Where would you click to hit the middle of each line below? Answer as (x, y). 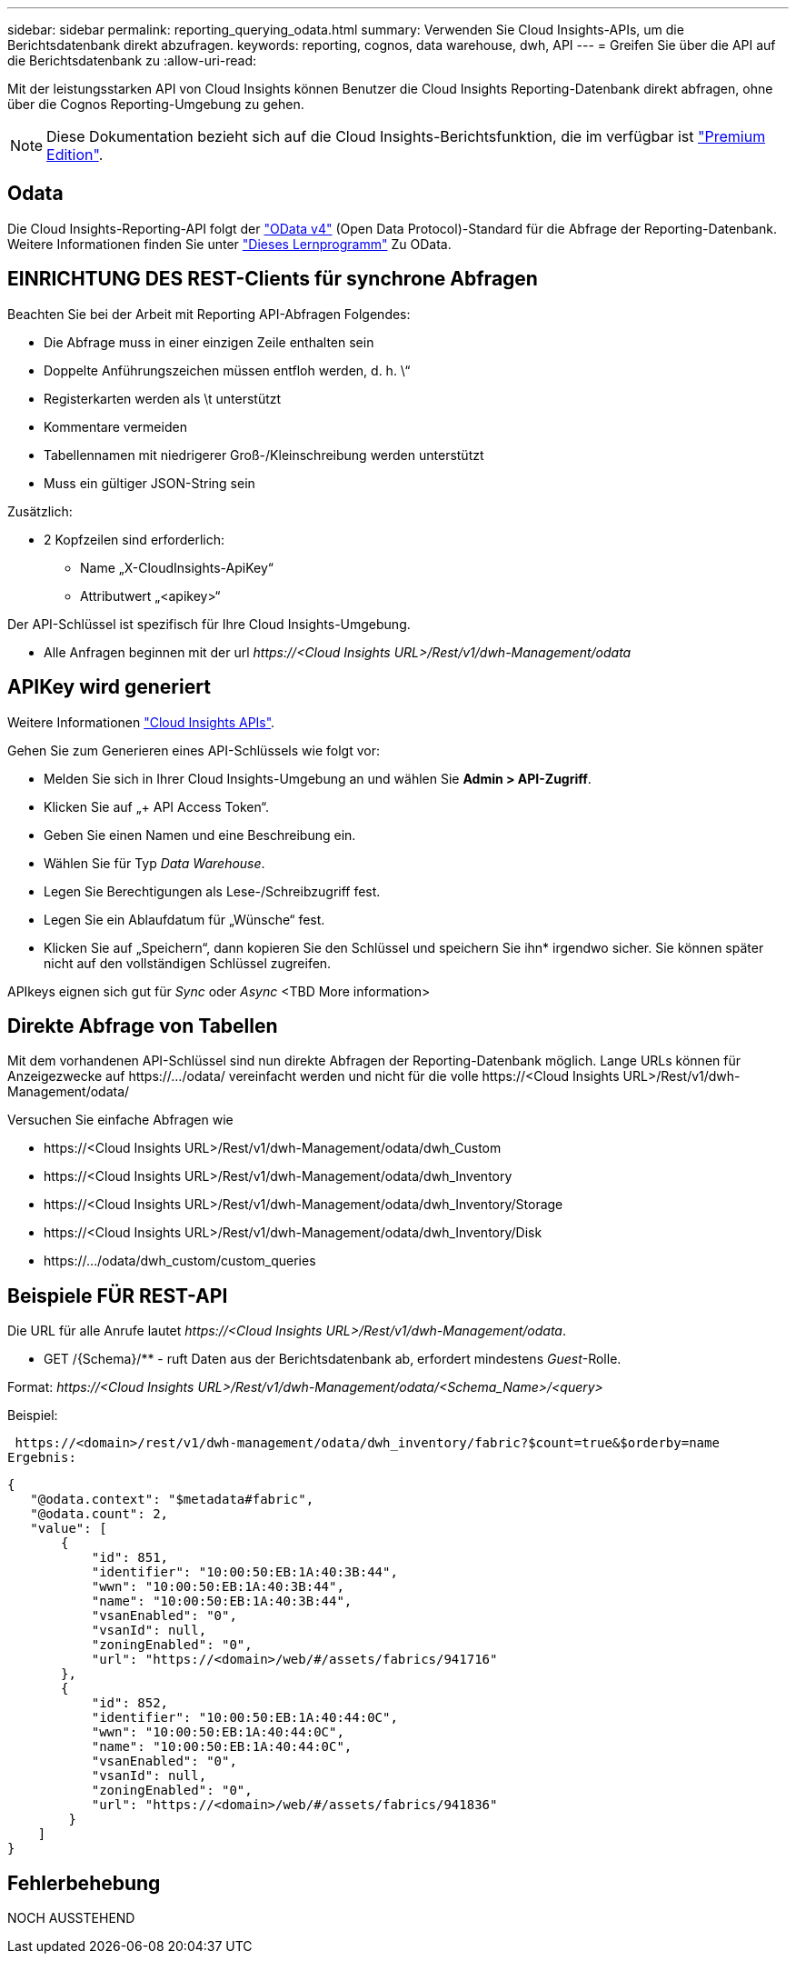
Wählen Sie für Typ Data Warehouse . (154, 863)
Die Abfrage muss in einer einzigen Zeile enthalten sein (209, 342)
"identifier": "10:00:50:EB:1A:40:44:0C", (244, 1718)
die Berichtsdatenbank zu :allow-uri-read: (132, 60)
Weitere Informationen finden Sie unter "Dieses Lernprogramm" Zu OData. (229, 244)
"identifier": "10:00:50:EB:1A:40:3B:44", (244, 1572)
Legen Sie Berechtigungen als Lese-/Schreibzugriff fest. (212, 891)
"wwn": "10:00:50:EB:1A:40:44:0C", (218, 1732)
